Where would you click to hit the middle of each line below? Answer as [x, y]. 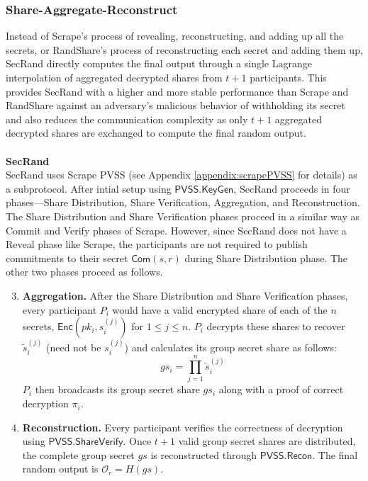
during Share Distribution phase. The [266, 258]
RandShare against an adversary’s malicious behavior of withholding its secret [175, 105]
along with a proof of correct [281, 389]
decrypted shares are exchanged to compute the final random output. [156, 133]
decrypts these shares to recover [276, 326]
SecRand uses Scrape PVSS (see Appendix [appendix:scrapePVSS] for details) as [182, 175]
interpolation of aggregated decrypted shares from [114, 77]
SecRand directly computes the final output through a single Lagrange [159, 63]
